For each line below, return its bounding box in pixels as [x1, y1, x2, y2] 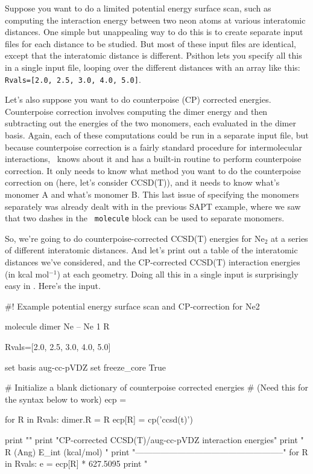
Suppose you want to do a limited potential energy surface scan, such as [5, 2, 271, 14]
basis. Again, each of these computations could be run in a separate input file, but [5, 129, 309, 141]
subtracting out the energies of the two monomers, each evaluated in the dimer [5, 117, 296, 129]
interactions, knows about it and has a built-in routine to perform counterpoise [5, 152, 302, 165]
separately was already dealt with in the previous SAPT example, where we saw [5, 200, 301, 212]
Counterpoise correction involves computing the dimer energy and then [5, 105, 268, 117]
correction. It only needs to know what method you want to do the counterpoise [5, 164, 301, 177]
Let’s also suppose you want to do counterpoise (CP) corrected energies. [5, 93, 271, 106]
